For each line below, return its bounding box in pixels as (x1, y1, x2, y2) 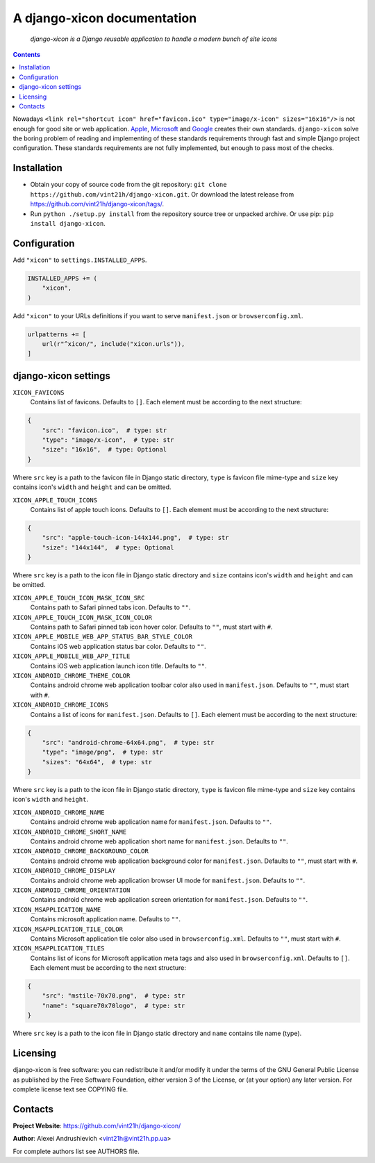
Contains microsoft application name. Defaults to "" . (30, 915, 181, 923)
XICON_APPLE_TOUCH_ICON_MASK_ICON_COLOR (12, 613, 153, 621)
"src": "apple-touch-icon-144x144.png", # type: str (42, 534, 229, 542)
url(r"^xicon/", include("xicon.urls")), (42, 340, 185, 347)
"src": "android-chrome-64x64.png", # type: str (42, 739, 215, 746)
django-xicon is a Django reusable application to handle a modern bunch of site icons (30, 35, 278, 43)
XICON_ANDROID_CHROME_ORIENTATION (12, 886, 131, 894)
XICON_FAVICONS (12, 388, 65, 396)
